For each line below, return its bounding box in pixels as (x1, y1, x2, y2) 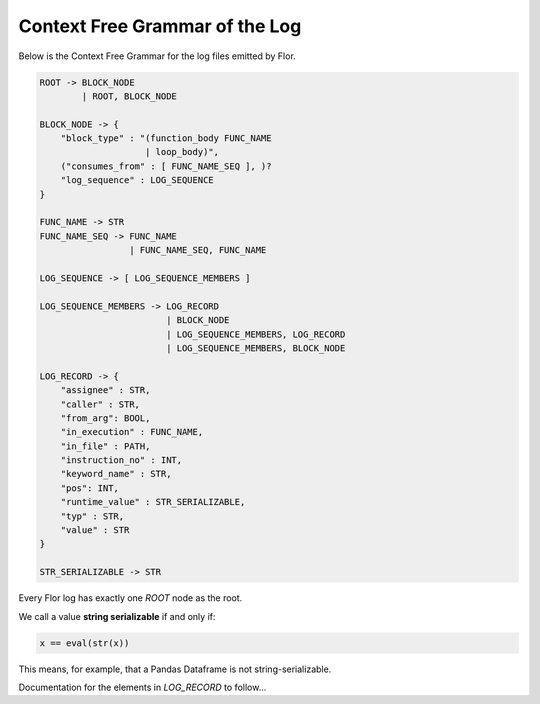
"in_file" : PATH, (60, 440, 151, 452)
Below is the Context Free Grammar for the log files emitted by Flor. (18, 50, 297, 62)
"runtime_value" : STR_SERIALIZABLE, (60, 496, 246, 508)
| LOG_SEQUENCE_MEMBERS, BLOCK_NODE (165, 342, 346, 354)
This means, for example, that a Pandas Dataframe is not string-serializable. (18, 663, 332, 675)
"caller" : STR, (60, 398, 140, 410)
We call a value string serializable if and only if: (18, 610, 216, 622)
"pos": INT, (60, 482, 120, 494)
